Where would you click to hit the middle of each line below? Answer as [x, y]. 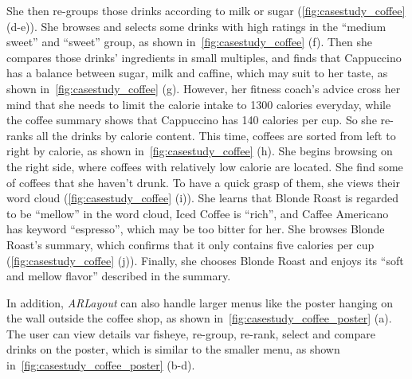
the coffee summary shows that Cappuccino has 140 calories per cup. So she [192, 120]
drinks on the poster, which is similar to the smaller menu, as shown [173, 349]
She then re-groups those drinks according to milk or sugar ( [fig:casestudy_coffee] [206, 10]
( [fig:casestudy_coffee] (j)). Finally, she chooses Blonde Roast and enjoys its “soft [205, 260]
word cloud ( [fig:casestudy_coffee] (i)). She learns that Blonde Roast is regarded [203, 198]
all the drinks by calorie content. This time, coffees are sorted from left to [216, 135]
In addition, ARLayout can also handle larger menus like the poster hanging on [200, 302]
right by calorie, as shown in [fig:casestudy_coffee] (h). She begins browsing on [200, 151]
